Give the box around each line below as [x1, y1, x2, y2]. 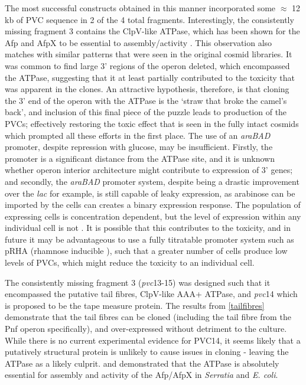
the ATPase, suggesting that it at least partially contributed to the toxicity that [5, 71, 295, 83]
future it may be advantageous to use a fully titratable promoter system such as [5, 233, 294, 245]
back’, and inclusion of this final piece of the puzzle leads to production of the [5, 106, 287, 118]
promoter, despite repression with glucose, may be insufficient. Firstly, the [5, 141, 273, 153]
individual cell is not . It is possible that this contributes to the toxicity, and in [5, 221, 291, 234]
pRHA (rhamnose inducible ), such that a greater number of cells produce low [5, 244, 288, 257]
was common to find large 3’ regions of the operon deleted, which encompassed [5, 59, 290, 71]
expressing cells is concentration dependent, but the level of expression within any [5, 210, 301, 222]
